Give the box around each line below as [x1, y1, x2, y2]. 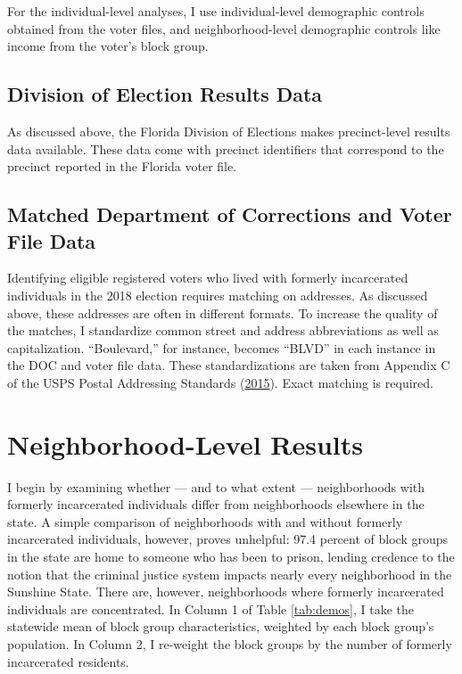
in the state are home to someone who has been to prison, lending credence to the [7, 547, 455, 566]
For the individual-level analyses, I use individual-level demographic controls [7, 2, 425, 20]
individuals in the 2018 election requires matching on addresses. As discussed [7, 285, 428, 304]
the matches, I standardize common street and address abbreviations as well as [7, 321, 439, 340]
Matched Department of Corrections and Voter [7, 201, 452, 228]
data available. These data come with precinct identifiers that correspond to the [7, 139, 444, 158]
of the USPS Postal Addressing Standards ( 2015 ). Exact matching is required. [7, 373, 433, 391]
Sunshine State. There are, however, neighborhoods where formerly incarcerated [7, 582, 444, 601]
